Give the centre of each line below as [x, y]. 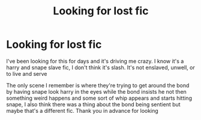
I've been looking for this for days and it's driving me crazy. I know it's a [95, 61]
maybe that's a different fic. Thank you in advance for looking [82, 110]
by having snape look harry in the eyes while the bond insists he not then [97, 91]
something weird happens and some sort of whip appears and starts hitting [99, 98]
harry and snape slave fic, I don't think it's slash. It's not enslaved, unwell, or [100, 67]
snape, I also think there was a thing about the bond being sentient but [94, 104]
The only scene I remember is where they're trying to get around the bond [98, 85]
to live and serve [27, 73]
